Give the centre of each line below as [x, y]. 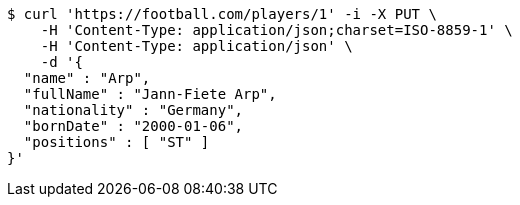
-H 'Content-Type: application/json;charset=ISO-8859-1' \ [276, 30]
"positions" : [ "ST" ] [116, 142]
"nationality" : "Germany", [133, 110]
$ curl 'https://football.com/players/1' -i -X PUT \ [222, 14]
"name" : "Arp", [87, 78]
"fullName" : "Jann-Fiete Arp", [150, 94]
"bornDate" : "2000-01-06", [133, 126]
